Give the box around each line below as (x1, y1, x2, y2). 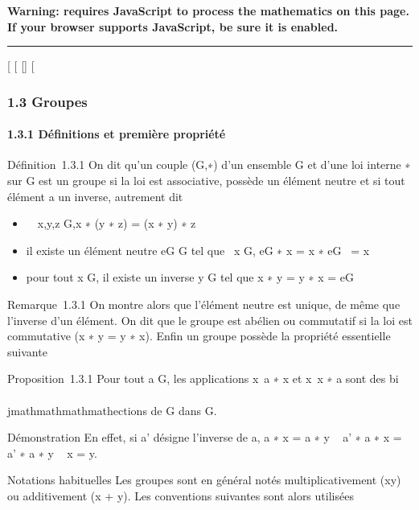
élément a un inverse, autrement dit (7, 187, 183, 204)
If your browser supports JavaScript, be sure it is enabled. (7, 18, 339, 35)
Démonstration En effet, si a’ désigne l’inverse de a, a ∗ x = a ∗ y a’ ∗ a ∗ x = (7, 429, 402, 446)
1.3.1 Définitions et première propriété (7, 125, 226, 142)
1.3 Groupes (7, 91, 88, 111)
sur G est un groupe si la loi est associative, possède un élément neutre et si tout (7, 172, 405, 189)
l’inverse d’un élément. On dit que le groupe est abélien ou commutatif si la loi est (7, 311, 413, 328)
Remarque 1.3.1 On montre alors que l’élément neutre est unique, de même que (7, 295, 401, 312)
